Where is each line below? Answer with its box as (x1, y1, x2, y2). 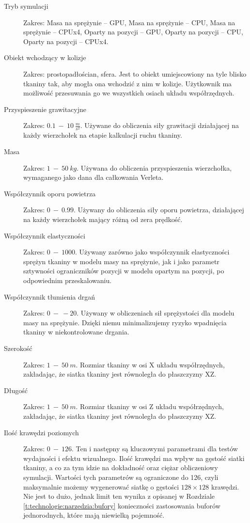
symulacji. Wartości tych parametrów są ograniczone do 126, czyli (23, 472, 219, 482)
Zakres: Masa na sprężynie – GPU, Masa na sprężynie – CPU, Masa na (23, 17, 235, 27)
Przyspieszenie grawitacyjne (4, 104, 86, 114)
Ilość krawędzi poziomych (4, 427, 79, 437)
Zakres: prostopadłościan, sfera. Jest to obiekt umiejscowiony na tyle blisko (23, 68, 247, 79)
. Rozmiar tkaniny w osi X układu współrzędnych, (76, 359, 225, 369)
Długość (4, 385, 28, 395)
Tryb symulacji (4, 1, 48, 11)
